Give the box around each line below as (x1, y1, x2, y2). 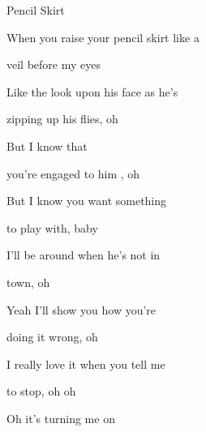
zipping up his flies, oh (6, 110, 118, 127)
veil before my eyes (6, 56, 101, 73)
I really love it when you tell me (6, 355, 165, 372)
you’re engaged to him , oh (6, 165, 140, 182)
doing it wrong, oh (6, 328, 98, 345)
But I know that (6, 137, 88, 154)
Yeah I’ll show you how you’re (6, 301, 157, 318)
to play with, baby (6, 219, 98, 236)
